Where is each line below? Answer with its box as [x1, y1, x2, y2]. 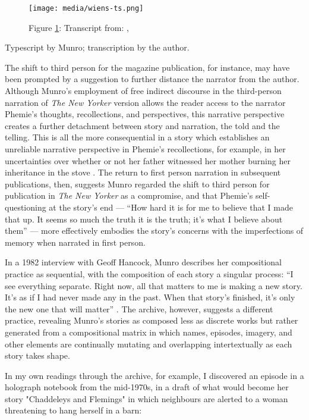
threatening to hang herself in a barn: [5, 404, 142, 416]
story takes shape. [5, 349, 70, 362]
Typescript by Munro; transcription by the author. [5, 41, 190, 54]
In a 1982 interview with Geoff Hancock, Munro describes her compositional [5, 256, 282, 268]
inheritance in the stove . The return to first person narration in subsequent [5, 166, 281, 178]
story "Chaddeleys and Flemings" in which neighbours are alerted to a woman [5, 392, 288, 405]
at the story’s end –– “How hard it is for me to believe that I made [49, 200, 293, 213]
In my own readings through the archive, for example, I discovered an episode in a [5, 369, 304, 381]
